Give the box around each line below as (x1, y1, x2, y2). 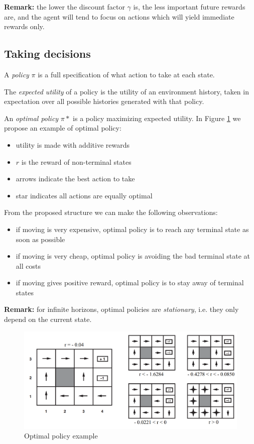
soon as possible (16, 234, 65, 244)
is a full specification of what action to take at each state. (38, 69, 215, 79)
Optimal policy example (24, 430, 98, 441)
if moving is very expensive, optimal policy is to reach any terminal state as (16, 224, 249, 234)
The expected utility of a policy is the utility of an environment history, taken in (4, 86, 249, 96)
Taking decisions (4, 46, 91, 61)
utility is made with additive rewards (16, 139, 130, 150)
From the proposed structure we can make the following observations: (4, 207, 218, 217)
